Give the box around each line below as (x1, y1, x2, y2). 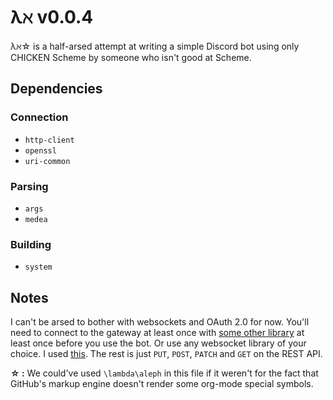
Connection (10, 110, 69, 124)
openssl (24, 145, 57, 156)
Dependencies (10, 80, 103, 98)
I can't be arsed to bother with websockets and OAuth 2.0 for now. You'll (10, 316, 310, 328)
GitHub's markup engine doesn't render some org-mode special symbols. (10, 378, 314, 390)
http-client (24, 135, 75, 145)
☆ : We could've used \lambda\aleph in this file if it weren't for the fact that (10, 367, 319, 379)
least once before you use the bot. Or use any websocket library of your (10, 337, 307, 349)
